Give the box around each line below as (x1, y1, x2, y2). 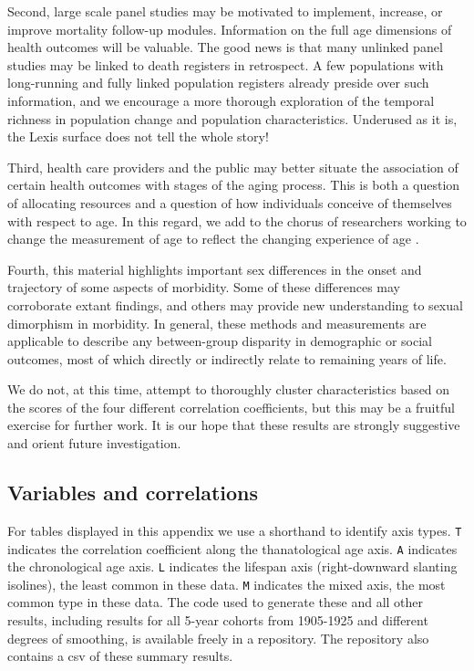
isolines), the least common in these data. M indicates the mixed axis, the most (7, 574, 446, 593)
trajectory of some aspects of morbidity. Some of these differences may (7, 278, 400, 297)
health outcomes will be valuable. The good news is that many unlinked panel (7, 37, 443, 57)
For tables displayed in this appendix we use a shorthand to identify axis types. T (7, 520, 462, 540)
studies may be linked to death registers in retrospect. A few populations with (7, 55, 444, 74)
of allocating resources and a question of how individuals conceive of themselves (7, 193, 452, 212)
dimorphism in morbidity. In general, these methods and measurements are (7, 313, 427, 332)
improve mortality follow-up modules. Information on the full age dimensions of (7, 19, 452, 38)
